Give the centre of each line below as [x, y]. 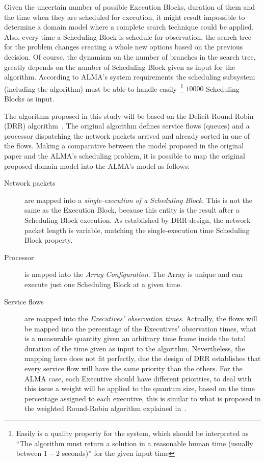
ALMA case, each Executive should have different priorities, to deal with [138, 378]
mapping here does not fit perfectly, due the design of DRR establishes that [143, 358]
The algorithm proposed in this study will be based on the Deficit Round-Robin [129, 116]
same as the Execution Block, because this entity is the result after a [132, 210]
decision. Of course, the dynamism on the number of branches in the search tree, [130, 56]
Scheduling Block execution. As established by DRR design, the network [138, 220]
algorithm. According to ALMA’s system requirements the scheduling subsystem [130, 77]
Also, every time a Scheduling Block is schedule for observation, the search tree [128, 36]
